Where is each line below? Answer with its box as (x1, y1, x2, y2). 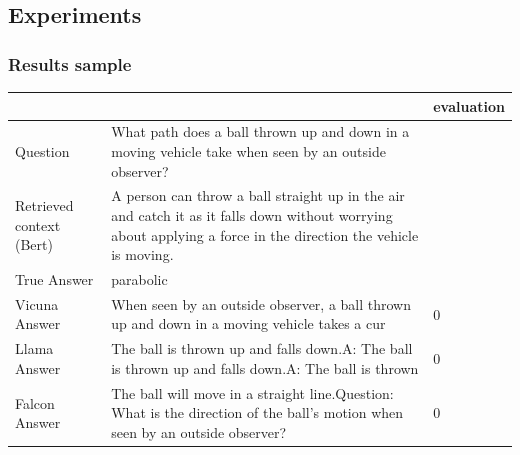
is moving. (111, 244, 174, 265)
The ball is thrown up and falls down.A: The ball (111, 338, 413, 359)
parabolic (111, 269, 168, 289)
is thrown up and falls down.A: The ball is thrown (111, 357, 419, 378)
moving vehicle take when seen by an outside (111, 140, 386, 161)
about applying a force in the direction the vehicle (111, 224, 419, 245)
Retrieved (15, 195, 74, 216)
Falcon (15, 392, 55, 413)
